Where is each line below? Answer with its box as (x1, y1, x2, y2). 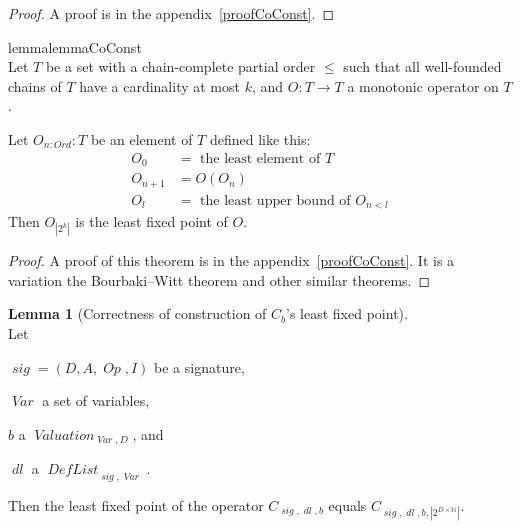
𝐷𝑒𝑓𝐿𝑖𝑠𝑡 (47, 463, 99, 478)
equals (328, 495, 367, 516)
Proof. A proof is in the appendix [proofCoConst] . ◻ (8, 3, 335, 23)
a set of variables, (42, 390, 150, 411)
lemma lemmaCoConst (8, 36, 142, 57)
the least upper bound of (200, 193, 351, 208)
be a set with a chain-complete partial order (45, 56, 316, 77)
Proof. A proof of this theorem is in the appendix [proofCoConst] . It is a (8, 250, 455, 271)
